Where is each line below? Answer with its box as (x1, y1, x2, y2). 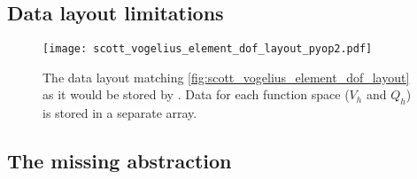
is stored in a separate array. (42, 104, 197, 122)
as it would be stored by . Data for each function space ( (42, 85, 350, 104)
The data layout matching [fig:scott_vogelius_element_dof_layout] (42, 67, 410, 86)
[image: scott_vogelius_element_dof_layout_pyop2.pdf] (42, 43, 373, 56)
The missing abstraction (7, 147, 232, 175)
